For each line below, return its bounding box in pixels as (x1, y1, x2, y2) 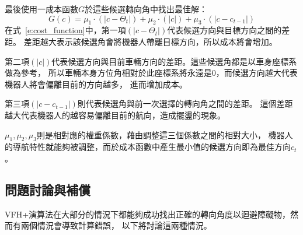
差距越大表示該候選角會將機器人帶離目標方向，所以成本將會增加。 (23, 35, 277, 47)
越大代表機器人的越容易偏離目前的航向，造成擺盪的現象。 (5, 108, 225, 121)
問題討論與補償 (5, 180, 90, 198)
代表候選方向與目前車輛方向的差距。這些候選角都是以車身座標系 (51, 55, 297, 67)
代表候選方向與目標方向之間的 (167, 24, 282, 36)
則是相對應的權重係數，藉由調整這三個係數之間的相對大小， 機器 (36, 128, 285, 141)
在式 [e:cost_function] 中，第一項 (5, 24, 126, 36)
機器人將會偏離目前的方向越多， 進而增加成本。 (5, 78, 187, 90)
